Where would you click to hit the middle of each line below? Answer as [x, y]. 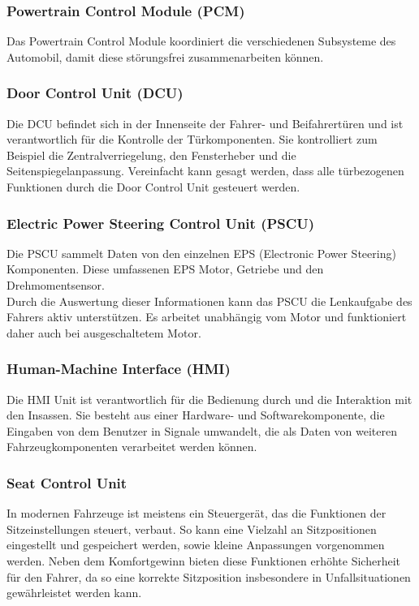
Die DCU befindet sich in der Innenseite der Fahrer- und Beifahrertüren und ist [205, 123]
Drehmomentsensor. [56, 285]
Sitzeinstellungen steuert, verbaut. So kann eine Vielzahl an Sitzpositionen [192, 529]
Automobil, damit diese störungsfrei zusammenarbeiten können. [165, 56]
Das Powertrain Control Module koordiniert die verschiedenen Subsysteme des [201, 41]
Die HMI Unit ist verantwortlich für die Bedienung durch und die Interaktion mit [209, 399]
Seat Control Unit [67, 482]
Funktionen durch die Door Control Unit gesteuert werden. [153, 187]
